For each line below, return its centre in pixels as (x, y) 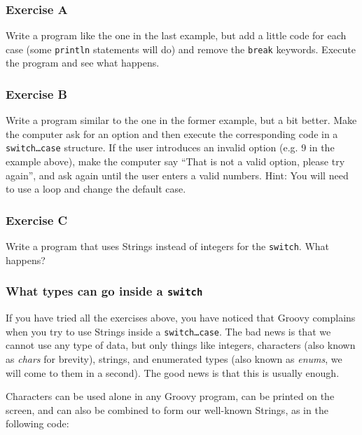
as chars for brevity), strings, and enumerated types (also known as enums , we (174, 359)
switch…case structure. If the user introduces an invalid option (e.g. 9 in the (170, 147)
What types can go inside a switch (104, 291)
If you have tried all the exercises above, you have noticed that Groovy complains (181, 318)
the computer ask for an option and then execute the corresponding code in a (172, 133)
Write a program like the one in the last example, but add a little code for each (176, 35)
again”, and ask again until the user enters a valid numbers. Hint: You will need (177, 175)
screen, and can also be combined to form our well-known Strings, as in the (167, 409)
